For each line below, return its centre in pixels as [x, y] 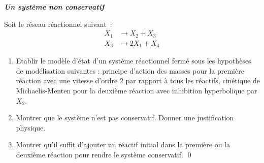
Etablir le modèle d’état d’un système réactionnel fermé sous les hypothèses [134, 61]
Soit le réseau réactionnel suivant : [58, 24]
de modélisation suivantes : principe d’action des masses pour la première [130, 70]
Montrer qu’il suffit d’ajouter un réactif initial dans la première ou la [123, 144]
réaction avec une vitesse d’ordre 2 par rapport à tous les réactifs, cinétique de [138, 80]
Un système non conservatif [54, 7]
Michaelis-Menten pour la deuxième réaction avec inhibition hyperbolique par [137, 90]
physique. [31, 127]
